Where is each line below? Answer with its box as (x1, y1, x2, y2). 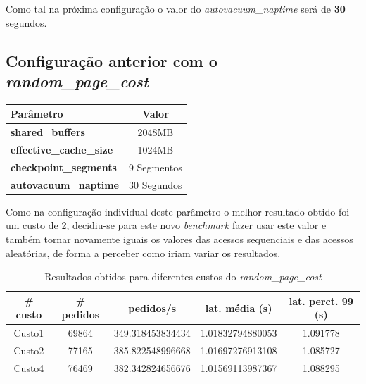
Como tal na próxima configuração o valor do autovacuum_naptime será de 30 (6, 1, 346, 16)
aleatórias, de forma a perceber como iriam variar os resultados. (6, 245, 281, 260)
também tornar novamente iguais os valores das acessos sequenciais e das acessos (6, 231, 353, 246)
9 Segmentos (128, 159, 182, 174)
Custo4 (13, 360, 44, 375)
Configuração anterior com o (6, 49, 217, 71)
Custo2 (13, 343, 44, 357)
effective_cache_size (11, 142, 113, 156)
